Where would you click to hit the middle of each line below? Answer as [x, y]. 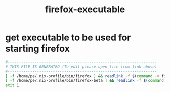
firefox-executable [85, 9]
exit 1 [12, 85]
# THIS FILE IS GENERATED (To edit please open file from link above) [81, 67]
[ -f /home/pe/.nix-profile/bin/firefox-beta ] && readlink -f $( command [85, 81]
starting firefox [37, 49]
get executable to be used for [68, 38]
